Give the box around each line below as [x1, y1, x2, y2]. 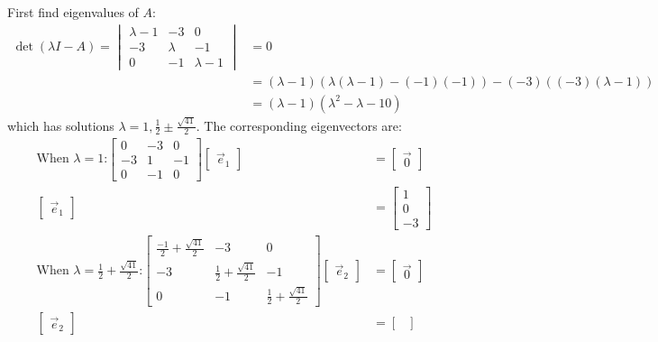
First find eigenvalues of [7, 3, 139, 21]
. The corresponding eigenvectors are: [196, 116, 402, 134]
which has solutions [7, 116, 114, 134]
